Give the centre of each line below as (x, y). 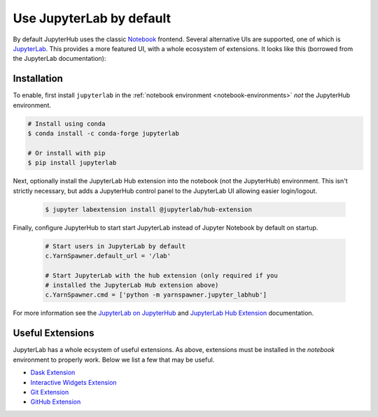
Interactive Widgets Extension (73, 382)
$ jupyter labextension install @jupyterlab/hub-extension (148, 209)
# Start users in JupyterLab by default (115, 246)
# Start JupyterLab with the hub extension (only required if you (161, 275)
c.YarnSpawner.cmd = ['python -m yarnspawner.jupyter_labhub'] (156, 295)
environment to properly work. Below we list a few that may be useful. (114, 360)
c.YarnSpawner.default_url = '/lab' (108, 256)
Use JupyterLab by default (92, 18)
